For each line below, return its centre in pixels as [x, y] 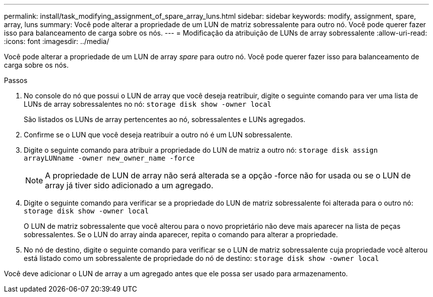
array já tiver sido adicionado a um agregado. [129, 185]
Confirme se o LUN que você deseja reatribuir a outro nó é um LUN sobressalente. [158, 135]
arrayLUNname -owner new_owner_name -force [109, 158]
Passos [16, 80]
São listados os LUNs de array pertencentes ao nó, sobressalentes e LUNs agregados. [165, 119]
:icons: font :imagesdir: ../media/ [57, 41]
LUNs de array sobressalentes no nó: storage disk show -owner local [148, 104]
